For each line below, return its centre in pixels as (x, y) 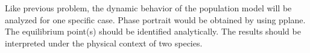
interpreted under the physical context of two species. (104, 43)
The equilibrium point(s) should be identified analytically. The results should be (153, 31)
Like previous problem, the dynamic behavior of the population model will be (148, 8)
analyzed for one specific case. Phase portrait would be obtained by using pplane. (155, 19)
